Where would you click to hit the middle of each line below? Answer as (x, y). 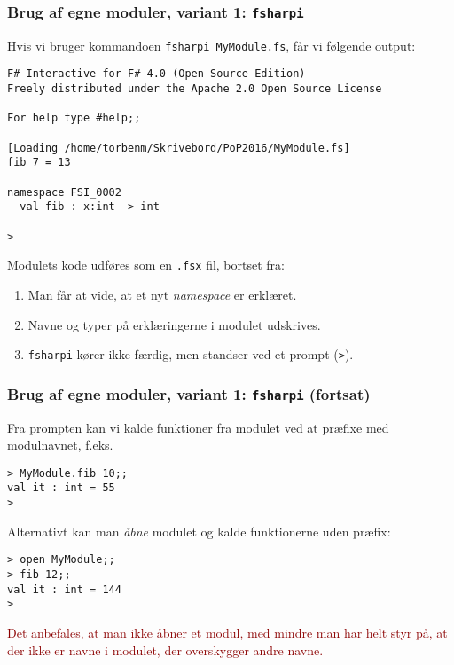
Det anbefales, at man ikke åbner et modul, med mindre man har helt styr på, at (227, 632)
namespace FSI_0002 (64, 192)
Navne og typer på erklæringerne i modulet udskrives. (174, 324)
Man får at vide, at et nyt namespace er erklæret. (162, 294)
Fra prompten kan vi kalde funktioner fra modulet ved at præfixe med (198, 427)
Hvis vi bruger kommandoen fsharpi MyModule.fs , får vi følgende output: (211, 45)
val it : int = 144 (64, 589)
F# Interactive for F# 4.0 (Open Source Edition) (157, 74)
